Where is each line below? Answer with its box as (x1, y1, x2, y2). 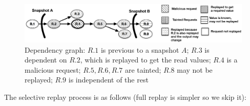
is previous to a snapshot (100, 44, 179, 55)
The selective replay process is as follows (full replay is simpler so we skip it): (4, 91, 246, 102)
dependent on (25, 54, 67, 65)
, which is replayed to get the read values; (80, 54, 211, 65)
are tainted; (124, 64, 161, 75)
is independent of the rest (68, 74, 149, 85)
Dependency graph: (25, 44, 86, 55)
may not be (177, 64, 213, 75)
